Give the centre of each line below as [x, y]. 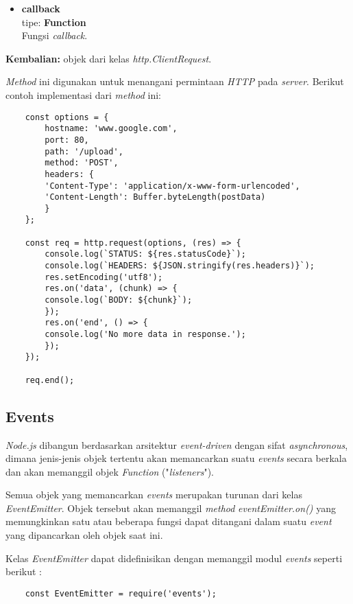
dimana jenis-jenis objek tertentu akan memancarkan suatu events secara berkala [176, 458]
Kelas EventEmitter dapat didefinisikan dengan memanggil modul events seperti [174, 558]
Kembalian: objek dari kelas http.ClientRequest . [109, 58]
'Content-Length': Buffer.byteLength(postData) [155, 197]
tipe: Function [54, 22]
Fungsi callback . [54, 35]
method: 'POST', [82, 163]
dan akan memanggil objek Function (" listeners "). [110, 471]
